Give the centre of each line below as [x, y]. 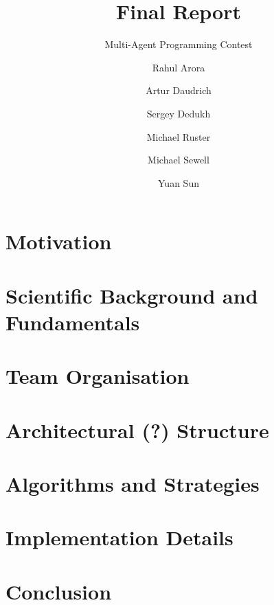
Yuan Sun [179, 182]
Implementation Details [119, 537]
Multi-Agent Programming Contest [179, 44]
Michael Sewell [179, 160]
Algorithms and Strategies [133, 483]
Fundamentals [73, 322]
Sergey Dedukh [179, 113]
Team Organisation [98, 376]
